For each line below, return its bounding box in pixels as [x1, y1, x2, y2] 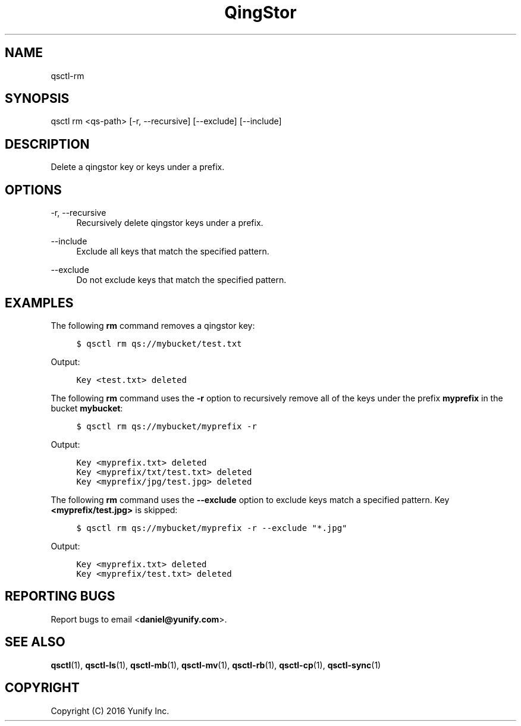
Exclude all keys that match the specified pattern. [76, 246, 269, 257]
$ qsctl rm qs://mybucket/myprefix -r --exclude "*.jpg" [76, 523, 347, 533]
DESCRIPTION [5, 136, 90, 152]
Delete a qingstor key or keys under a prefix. [51, 162, 225, 172]
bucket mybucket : [51, 403, 123, 413]
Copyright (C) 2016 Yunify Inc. [51, 705, 170, 716]
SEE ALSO [5, 634, 65, 650]
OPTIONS [5, 182, 62, 197]
